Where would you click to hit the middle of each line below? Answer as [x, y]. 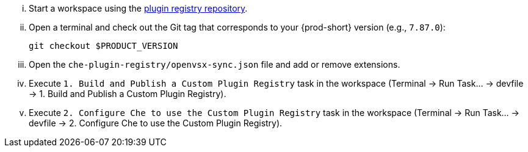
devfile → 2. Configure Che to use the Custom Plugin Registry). [156, 123]
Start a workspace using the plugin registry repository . [138, 8]
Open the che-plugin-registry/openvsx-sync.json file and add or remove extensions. [215, 64]
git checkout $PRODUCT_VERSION [103, 46]
